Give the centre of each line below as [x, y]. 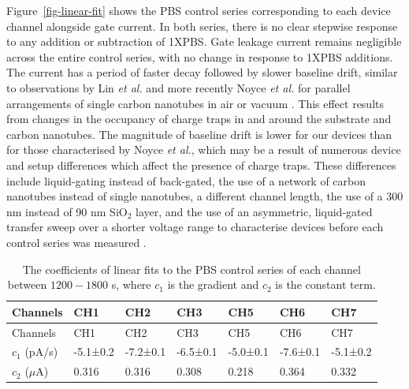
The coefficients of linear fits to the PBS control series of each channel [191, 269]
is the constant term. [325, 284]
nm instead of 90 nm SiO [67, 211]
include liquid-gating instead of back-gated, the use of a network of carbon [186, 180]
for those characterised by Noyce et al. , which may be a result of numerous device [204, 150]
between [27, 284]
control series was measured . [76, 242]
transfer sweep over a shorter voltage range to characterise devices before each [195, 227]
